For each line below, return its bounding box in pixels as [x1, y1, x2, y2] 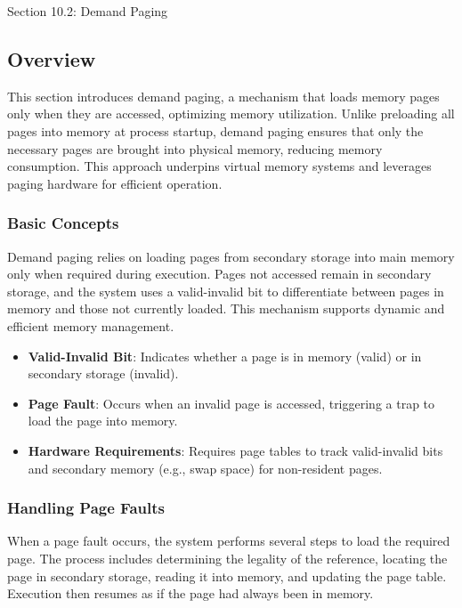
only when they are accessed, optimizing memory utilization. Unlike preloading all [7, 104, 455, 123]
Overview [7, 45, 96, 72]
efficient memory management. [7, 316, 174, 335]
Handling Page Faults [7, 497, 165, 519]
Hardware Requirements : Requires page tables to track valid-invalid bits [28, 441, 443, 459]
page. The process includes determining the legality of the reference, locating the [7, 548, 448, 567]
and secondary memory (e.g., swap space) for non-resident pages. [28, 458, 383, 477]
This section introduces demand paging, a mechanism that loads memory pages [7, 86, 440, 105]
